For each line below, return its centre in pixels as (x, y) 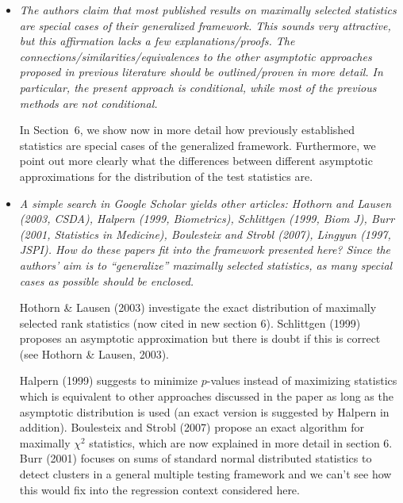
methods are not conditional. (88, 103)
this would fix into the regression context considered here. (159, 489)
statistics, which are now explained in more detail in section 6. (241, 442)
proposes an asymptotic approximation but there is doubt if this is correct (200, 338)
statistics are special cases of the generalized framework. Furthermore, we (198, 145)
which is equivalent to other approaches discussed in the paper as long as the (206, 396)
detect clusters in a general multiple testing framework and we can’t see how (205, 474)
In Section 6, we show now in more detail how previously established (187, 130)
